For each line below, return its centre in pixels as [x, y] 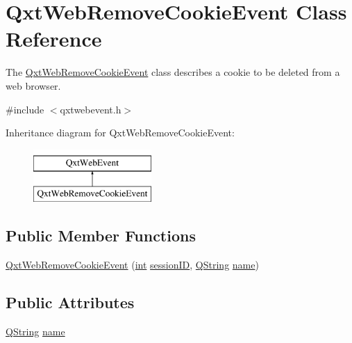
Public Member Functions [101, 236]
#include [25, 109]
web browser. [33, 85]
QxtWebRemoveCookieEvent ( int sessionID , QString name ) [132, 265]
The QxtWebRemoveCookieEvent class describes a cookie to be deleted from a [173, 72]
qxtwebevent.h [91, 109]
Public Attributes [70, 302]
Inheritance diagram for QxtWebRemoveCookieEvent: [120, 133]
